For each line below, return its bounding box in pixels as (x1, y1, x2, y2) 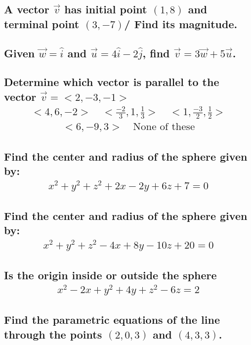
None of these (133, 122, 195, 132)
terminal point (4, 16, 80, 31)
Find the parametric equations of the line (4, 312, 220, 327)
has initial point (64, 1, 147, 17)
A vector (4, 1, 49, 17)
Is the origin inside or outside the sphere (4, 267, 217, 282)
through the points (4, 326, 102, 342)
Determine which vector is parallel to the (4, 74, 219, 89)
